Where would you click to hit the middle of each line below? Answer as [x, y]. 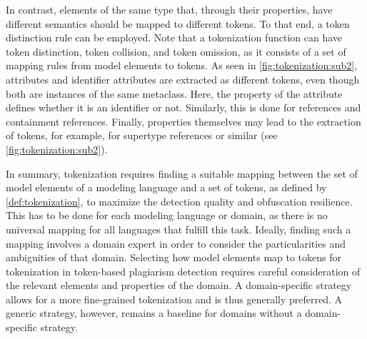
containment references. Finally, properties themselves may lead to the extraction [183, 121]
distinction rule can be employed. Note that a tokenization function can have [174, 37]
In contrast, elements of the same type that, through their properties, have [169, 9]
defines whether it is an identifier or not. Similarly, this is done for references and [183, 107]
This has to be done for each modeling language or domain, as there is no [167, 215]
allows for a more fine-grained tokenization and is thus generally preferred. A [174, 299]
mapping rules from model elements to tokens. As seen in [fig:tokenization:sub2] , [182, 65]
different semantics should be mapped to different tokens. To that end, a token [178, 23]
